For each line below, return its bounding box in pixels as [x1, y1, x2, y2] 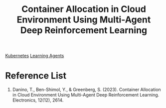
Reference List [5, 70, 66, 82]
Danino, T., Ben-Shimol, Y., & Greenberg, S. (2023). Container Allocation [12, 87, 161, 93]
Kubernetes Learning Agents [5, 53, 64, 59]
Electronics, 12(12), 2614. [12, 97, 64, 103]
